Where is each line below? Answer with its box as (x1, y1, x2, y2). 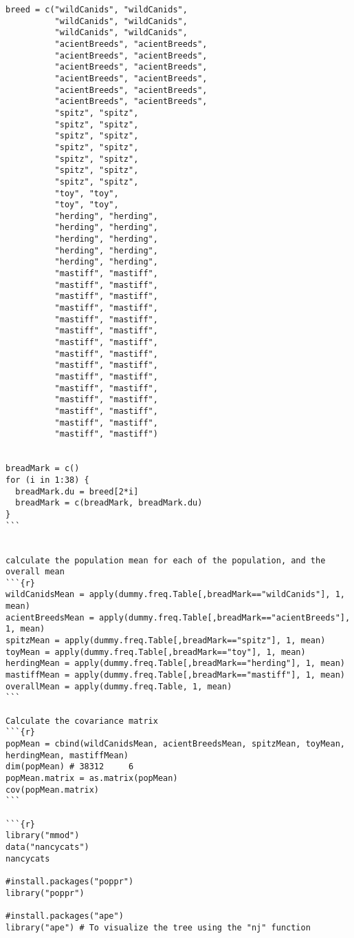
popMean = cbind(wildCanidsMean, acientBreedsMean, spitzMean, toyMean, (5, 739, 345, 749)
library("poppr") (5, 888, 85, 898)
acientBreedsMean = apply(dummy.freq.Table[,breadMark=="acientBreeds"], (5, 612, 351, 623)
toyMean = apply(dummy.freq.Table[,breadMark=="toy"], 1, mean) (5, 647, 306, 657)
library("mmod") (5, 831, 80, 841)
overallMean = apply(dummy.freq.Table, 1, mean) (5, 681, 232, 691)
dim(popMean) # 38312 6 (5, 762, 134, 772)
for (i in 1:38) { (5, 475, 89, 485)
